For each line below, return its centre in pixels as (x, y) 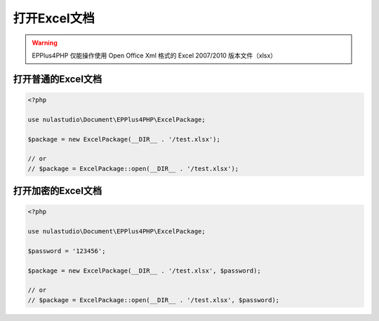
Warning (45, 43)
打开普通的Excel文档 (58, 79)
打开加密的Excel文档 (58, 191)
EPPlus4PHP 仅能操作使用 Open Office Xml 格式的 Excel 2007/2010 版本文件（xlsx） (154, 55)
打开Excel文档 (54, 18)
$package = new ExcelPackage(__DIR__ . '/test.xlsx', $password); (144, 271)
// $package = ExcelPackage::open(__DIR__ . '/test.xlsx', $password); (154, 300)
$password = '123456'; (67, 251)
